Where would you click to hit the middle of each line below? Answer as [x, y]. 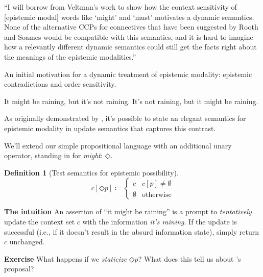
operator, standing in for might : [53, 155]
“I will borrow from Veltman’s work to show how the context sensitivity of [121, 7]
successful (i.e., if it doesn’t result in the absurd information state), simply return [132, 231]
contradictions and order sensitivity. [60, 84]
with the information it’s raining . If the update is [160, 221]
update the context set [40, 221]
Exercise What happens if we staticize [66, 258]
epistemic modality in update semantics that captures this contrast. [110, 128]
